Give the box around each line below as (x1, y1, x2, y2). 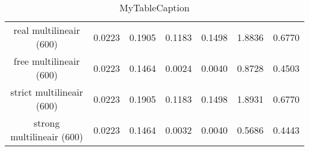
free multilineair (14, 54, 80, 68)
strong (33, 116, 60, 130)
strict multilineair (10, 85, 83, 99)
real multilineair (13, 23, 80, 37)
